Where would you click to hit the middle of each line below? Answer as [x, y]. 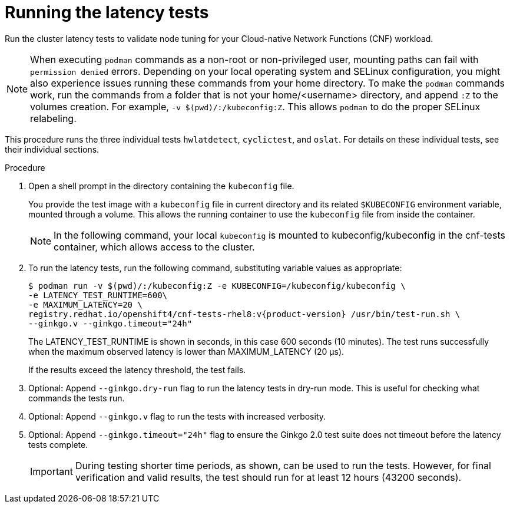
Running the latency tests [107, 12]
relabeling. [53, 118]
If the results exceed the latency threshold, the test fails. [137, 370]
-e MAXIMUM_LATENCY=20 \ [85, 304]
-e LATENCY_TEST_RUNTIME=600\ [98, 295]
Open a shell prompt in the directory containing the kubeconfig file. [161, 186]
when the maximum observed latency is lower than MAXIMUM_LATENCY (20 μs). [186, 351]
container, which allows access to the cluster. [154, 247]
